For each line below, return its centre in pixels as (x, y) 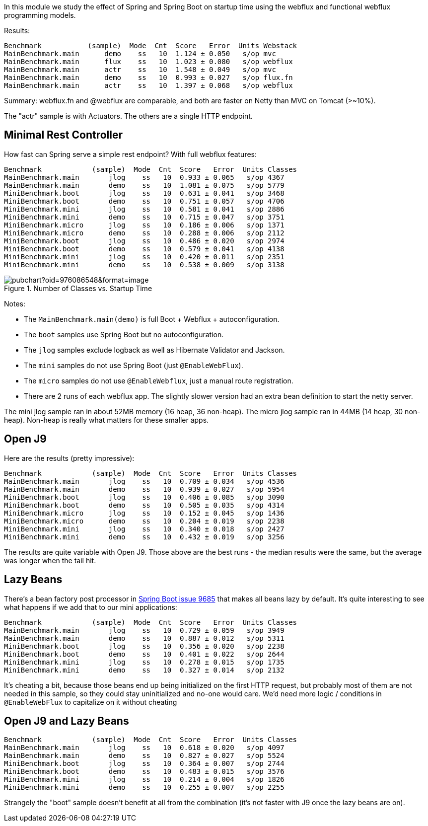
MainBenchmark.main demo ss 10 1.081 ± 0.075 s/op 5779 (144, 185)
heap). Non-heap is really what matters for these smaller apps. (107, 420)
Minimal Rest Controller (64, 135)
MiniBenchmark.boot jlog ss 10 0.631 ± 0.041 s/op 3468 (144, 193)
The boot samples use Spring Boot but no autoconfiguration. (124, 334)
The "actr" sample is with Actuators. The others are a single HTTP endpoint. (128, 116)
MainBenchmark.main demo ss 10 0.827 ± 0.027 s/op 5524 (144, 756)
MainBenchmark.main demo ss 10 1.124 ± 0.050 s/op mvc (140, 54)
